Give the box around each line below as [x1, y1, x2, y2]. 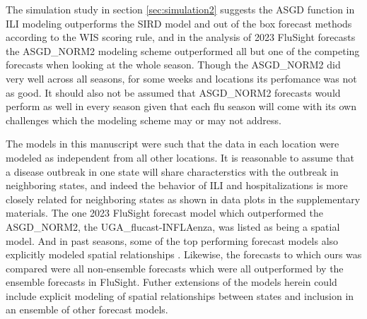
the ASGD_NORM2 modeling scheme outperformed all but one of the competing [6, 43, 360, 58]
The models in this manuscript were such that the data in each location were [6, 136, 339, 151]
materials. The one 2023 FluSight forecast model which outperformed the [6, 205, 323, 220]
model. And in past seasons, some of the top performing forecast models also [6, 233, 339, 248]
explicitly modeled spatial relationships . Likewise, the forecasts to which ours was [6, 247, 362, 262]
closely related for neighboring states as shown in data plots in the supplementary [6, 191, 361, 206]
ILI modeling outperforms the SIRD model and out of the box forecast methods [6, 16, 352, 30]
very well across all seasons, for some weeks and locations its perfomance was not [6, 71, 357, 85]
